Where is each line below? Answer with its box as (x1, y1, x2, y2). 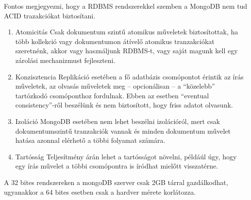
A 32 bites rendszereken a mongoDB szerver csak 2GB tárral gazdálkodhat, (4, 177, 228, 187)
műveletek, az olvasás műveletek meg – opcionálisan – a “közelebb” (15, 81, 215, 91)
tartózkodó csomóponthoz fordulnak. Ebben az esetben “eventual (15, 90, 209, 100)
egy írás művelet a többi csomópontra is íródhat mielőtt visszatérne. (15, 161, 218, 171)
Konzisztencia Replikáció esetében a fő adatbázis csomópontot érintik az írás (15, 71, 244, 81)
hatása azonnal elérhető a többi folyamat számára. (15, 135, 166, 145)
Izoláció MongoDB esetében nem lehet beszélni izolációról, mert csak (15, 116, 220, 126)
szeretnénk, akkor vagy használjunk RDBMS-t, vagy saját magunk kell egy (15, 46, 238, 56)
